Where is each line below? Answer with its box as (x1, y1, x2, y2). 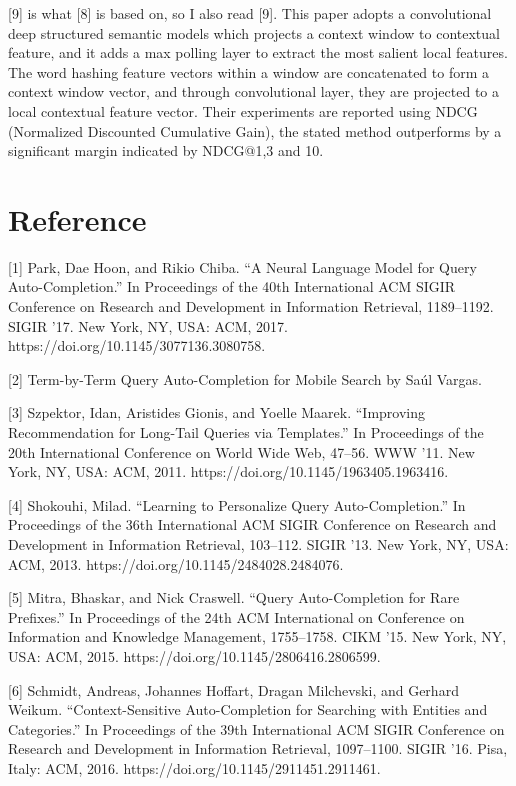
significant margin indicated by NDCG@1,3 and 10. (8, 140, 324, 161)
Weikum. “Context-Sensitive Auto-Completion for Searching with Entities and (8, 699, 488, 720)
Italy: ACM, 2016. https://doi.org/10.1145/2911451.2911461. (8, 757, 381, 778)
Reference (8, 198, 147, 239)
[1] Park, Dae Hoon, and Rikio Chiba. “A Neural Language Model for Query (8, 256, 477, 277)
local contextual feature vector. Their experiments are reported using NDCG (8, 100, 478, 121)
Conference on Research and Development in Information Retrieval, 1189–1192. (8, 296, 494, 317)
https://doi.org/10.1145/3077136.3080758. (8, 335, 266, 356)
